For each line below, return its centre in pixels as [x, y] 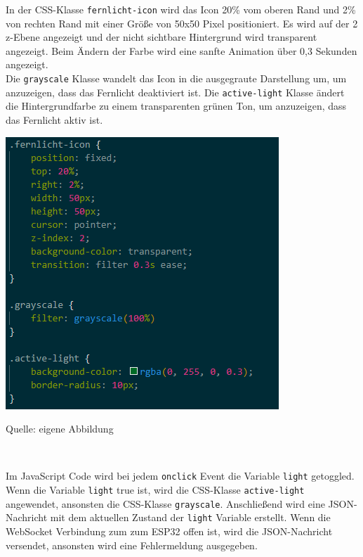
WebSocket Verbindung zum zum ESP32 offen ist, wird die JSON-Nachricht [169, 531]
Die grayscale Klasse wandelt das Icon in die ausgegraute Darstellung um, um [176, 78]
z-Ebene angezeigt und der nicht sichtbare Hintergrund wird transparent [161, 37]
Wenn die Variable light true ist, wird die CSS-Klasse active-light [155, 489]
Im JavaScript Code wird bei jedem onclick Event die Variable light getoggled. [180, 476]
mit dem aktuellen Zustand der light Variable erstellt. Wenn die [190, 517]
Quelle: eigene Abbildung [60, 429]
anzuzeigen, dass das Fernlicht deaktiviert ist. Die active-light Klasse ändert [175, 92]
